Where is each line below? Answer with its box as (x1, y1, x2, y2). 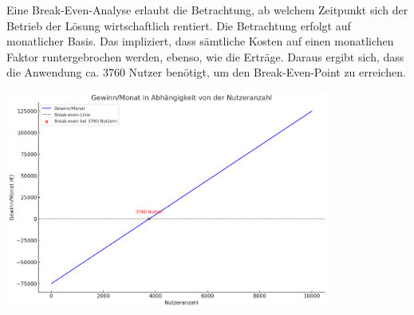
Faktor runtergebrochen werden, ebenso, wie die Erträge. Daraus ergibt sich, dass (6, 48, 404, 65)
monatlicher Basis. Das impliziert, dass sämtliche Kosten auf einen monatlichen (6, 33, 394, 49)
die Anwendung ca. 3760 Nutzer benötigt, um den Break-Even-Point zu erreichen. (6, 64, 406, 81)
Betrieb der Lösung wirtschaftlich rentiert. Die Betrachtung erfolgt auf (6, 17, 351, 33)
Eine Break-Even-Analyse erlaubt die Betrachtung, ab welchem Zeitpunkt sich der (6, 2, 408, 18)
